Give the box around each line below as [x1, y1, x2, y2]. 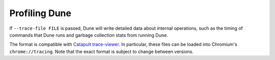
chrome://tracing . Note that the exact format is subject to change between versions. [9, 48, 194, 54]
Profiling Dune [9, 8, 71, 19]
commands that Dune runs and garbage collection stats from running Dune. [9, 32, 168, 38]
